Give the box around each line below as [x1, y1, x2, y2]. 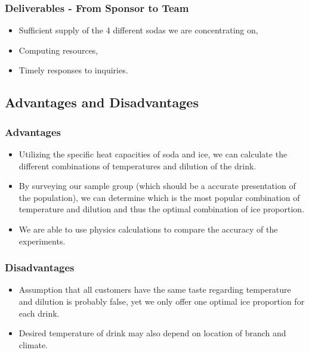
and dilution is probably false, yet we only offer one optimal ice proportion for [18, 295, 305, 307]
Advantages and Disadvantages [5, 93, 199, 112]
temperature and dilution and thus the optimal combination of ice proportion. [18, 203, 305, 215]
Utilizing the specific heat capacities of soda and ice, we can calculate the [18, 148, 288, 160]
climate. [18, 338, 48, 351]
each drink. [18, 306, 60, 319]
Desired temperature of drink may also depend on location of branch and [18, 327, 286, 339]
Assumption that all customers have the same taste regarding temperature [18, 283, 291, 296]
